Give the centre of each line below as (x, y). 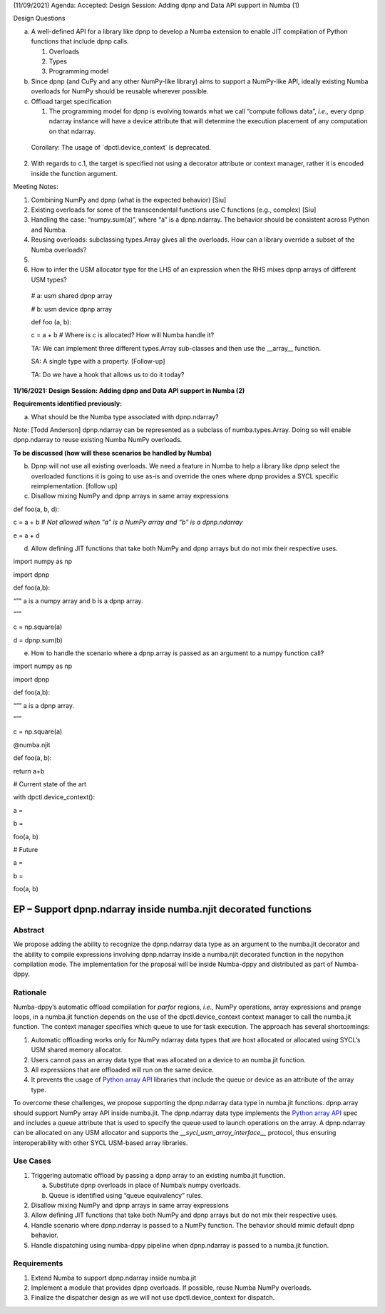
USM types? (49, 279)
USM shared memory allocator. (77, 1050)
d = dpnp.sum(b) (38, 640)
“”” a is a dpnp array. (44, 705)
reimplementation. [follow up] (74, 486)
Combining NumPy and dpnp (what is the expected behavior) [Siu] (129, 200)
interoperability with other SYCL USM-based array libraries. (101, 1143)
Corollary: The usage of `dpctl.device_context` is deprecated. (121, 148)
